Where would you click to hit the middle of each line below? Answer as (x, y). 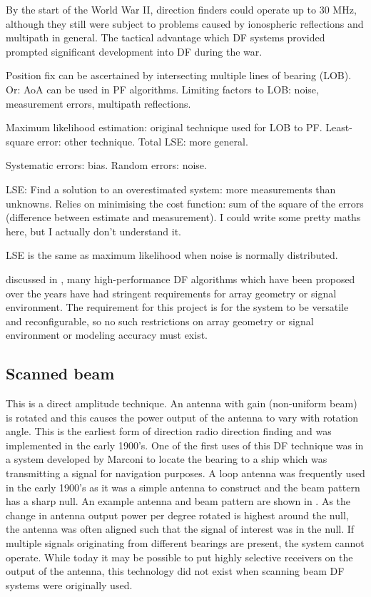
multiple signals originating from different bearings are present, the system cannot (185, 543)
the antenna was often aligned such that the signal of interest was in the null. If (180, 529)
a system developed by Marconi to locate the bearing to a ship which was (167, 459)
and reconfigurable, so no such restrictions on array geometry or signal (160, 321)
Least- (339, 127)
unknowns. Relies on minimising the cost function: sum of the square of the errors (185, 203)
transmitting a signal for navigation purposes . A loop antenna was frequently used (185, 473)
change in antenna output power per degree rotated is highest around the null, (177, 515)
